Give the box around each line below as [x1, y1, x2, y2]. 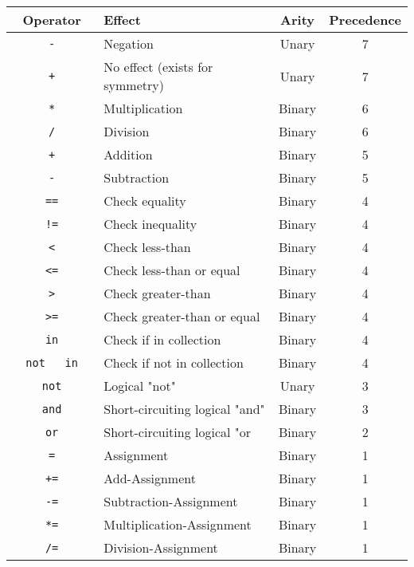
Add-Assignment [103, 469, 196, 487]
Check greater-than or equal [103, 307, 260, 325]
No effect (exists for [103, 57, 213, 76]
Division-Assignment [103, 538, 218, 557]
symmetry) [103, 76, 164, 94]
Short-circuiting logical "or [103, 423, 252, 441]
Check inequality [103, 215, 197, 233]
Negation [103, 34, 154, 53]
